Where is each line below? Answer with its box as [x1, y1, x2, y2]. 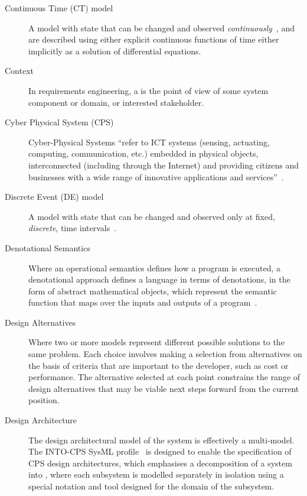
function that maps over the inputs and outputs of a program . [28, 296, 257, 309]
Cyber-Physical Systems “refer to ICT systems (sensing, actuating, [28, 135, 270, 148]
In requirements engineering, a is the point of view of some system [28, 84, 269, 96]
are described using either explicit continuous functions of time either [28, 33, 279, 46]
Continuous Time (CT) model [5, 2, 113, 14]
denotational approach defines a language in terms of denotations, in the [28, 273, 290, 286]
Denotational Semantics [5, 241, 90, 254]
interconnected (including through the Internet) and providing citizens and [28, 158, 299, 171]
